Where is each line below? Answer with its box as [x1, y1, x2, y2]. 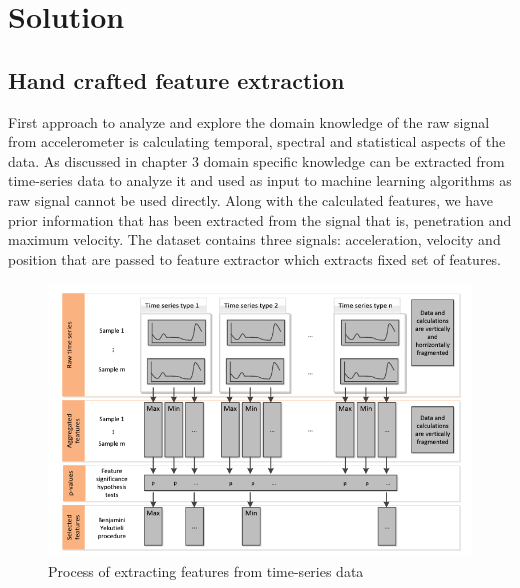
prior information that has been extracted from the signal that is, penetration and [8, 209, 512, 230]
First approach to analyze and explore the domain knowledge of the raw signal [8, 111, 490, 132]
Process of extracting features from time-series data [48, 560, 364, 581]
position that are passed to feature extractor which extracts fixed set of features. [8, 248, 502, 269]
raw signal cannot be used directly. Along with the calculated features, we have [8, 189, 493, 210]
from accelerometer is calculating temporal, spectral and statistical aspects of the [8, 131, 506, 152]
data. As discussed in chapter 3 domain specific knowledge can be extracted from [8, 150, 505, 171]
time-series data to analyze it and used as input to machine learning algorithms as [8, 170, 512, 191]
